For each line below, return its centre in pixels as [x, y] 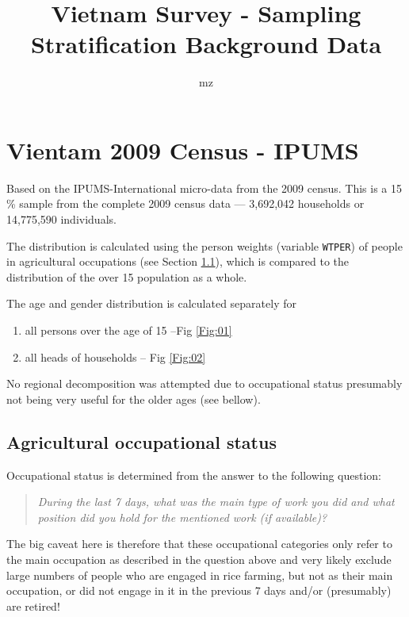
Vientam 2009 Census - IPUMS [183, 149]
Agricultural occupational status [141, 441]
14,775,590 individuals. [61, 219]
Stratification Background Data [206, 44]
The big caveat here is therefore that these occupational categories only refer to [199, 544]
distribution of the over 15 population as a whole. [127, 276]
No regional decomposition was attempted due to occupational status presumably [204, 383]
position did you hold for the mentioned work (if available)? [182, 517]
